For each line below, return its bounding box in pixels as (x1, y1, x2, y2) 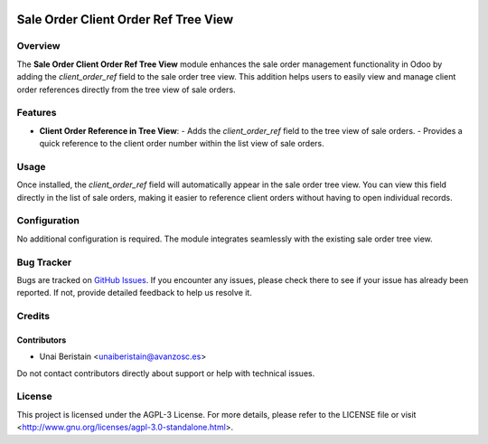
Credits (16, 310, 50, 323)
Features (16, 107, 57, 119)
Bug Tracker (16, 256, 72, 269)
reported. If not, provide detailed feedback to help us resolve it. (16, 288, 252, 298)
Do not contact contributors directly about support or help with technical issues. (16, 367, 315, 379)
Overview (16, 40, 61, 52)
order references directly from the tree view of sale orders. (16, 84, 236, 95)
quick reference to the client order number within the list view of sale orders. (39, 138, 324, 149)
